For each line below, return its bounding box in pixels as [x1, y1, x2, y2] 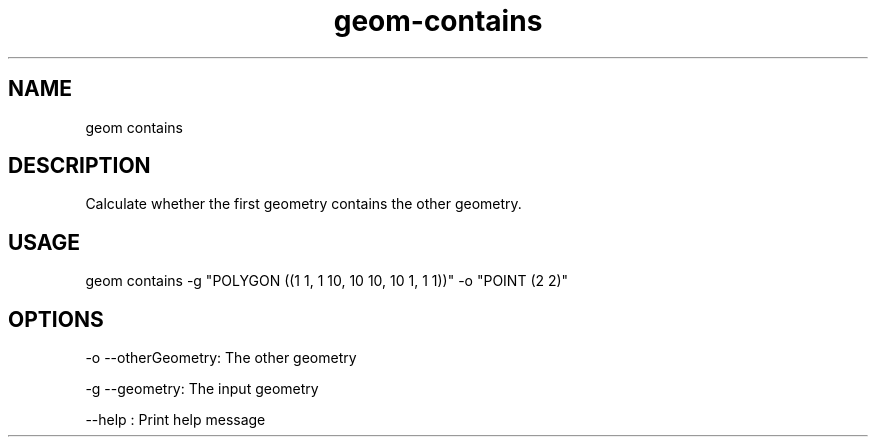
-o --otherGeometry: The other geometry [85, 349, 357, 367]
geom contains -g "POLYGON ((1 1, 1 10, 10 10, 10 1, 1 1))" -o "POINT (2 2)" [85, 272, 569, 290]
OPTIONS [8, 306, 104, 332]
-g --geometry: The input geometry [85, 380, 319, 398]
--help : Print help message [85, 411, 266, 429]
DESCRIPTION [8, 153, 151, 179]
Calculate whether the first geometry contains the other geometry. [85, 195, 522, 213]
